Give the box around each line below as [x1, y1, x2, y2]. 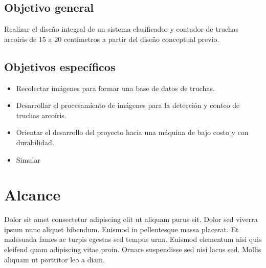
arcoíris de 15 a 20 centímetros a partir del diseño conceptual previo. [4, 33, 219, 44]
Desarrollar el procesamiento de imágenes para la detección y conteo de [16, 100, 240, 110]
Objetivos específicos [4, 58, 116, 74]
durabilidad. [16, 137, 54, 147]
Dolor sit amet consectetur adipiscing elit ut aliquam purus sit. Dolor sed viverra [4, 214, 258, 225]
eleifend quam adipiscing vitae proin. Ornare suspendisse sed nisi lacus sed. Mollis [4, 244, 261, 255]
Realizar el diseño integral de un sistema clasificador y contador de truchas [4, 24, 239, 34]
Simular [16, 154, 40, 165]
